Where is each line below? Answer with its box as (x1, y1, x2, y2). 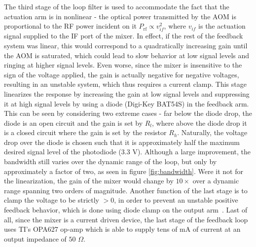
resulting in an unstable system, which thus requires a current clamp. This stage (4, 79, 247, 89)
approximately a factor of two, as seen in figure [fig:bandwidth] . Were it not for (4, 166, 243, 176)
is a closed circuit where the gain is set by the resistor (4, 127, 167, 138)
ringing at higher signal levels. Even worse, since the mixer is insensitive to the (4, 60, 242, 70)
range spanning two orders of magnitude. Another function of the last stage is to (4, 185, 248, 195)
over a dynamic (192, 176, 239, 186)
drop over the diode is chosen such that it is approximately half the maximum (4, 137, 240, 147)
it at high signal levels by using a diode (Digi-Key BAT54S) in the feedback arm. (4, 98, 249, 108)
